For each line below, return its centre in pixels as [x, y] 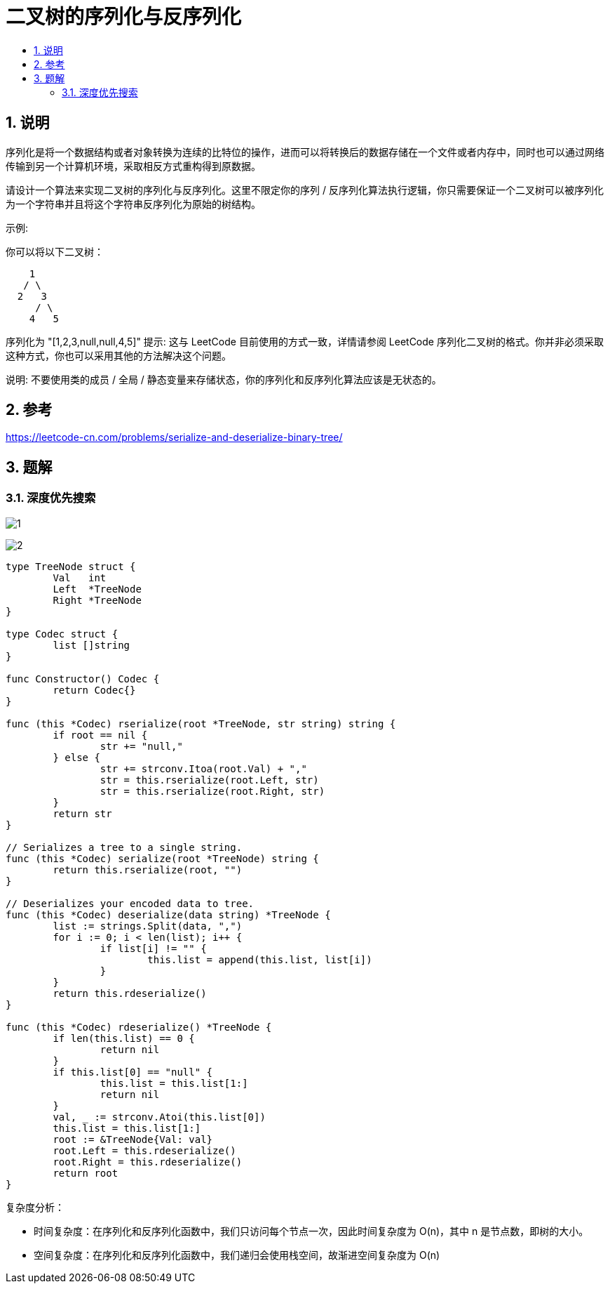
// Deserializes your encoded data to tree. [130, 903]
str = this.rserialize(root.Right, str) [212, 791]
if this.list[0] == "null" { [133, 1072]
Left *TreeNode [97, 589]
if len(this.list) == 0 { [124, 1038]
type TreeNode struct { [71, 566]
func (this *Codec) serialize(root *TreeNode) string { [162, 858]
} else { [76, 757]
